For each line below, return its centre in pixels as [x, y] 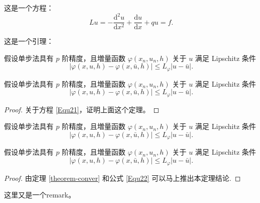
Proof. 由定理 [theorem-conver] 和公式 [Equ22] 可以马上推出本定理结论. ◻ [122, 178]
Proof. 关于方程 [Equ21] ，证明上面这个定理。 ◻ [82, 109]
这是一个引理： [29, 41]
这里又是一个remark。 [40, 195]
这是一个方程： [29, 8]
